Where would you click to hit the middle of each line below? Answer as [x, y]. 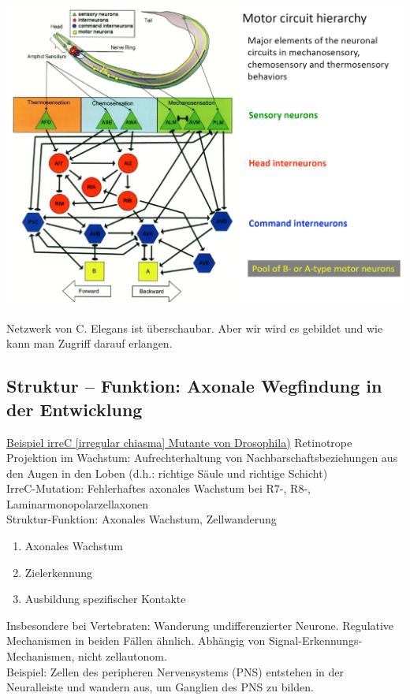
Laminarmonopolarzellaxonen [77, 503]
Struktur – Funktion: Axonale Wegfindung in [194, 386]
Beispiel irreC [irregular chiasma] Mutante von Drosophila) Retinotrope [179, 442]
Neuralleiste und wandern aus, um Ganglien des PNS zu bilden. [160, 687]
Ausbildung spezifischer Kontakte [105, 599]
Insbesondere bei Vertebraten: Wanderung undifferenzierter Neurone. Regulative [200, 625]
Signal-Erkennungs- [315, 640]
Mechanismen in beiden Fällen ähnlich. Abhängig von [136, 640]
